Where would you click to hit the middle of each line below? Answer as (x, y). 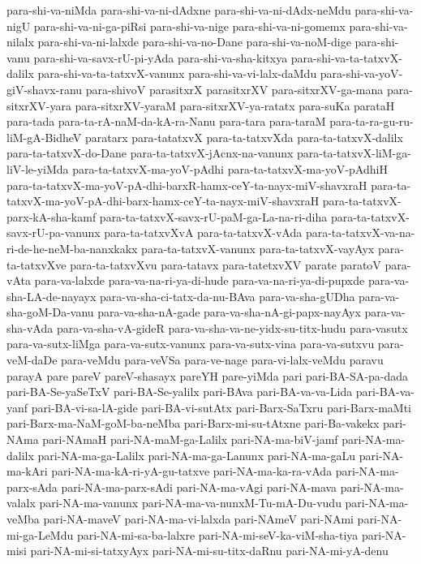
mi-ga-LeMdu (40, 534)
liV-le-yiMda (38, 168)
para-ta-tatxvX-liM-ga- (354, 153)
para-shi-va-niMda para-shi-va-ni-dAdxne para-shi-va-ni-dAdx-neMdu (179, 10)
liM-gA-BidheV (44, 137)
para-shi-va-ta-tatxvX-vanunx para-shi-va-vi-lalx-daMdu (177, 73)
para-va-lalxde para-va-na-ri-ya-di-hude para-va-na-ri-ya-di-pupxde (200, 280)
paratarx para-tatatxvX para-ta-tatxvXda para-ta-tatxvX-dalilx (244, 137)
